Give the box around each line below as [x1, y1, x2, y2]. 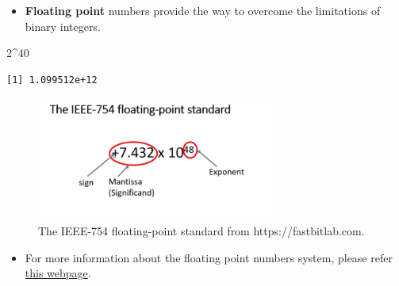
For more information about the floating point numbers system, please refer [25, 249, 393, 265]
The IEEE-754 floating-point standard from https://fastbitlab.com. [38, 223, 365, 238]
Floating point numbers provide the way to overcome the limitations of [25, 2, 381, 18]
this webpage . [25, 265, 91, 281]
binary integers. [25, 17, 101, 34]
